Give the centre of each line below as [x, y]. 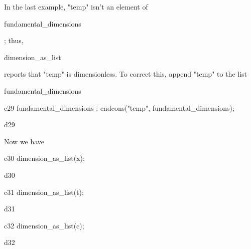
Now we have [24, 141]
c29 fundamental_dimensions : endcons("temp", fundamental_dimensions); [119, 107]
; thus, [14, 40]
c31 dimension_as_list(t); [44, 192]
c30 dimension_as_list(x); [44, 158]
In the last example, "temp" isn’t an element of [76, 7]
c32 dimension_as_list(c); [44, 225]
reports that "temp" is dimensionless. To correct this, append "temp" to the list [126, 74]
